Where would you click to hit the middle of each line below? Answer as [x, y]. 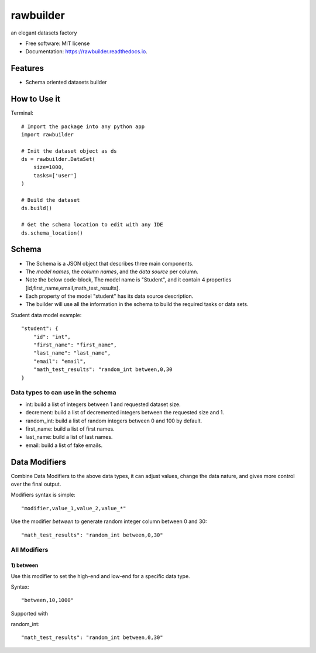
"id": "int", [52, 337]
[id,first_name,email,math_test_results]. [73, 288]
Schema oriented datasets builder [66, 83]
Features [27, 68]
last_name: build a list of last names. [69, 437]
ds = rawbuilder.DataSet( [59, 159]
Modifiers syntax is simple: [43, 495]
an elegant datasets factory [44, 33]
